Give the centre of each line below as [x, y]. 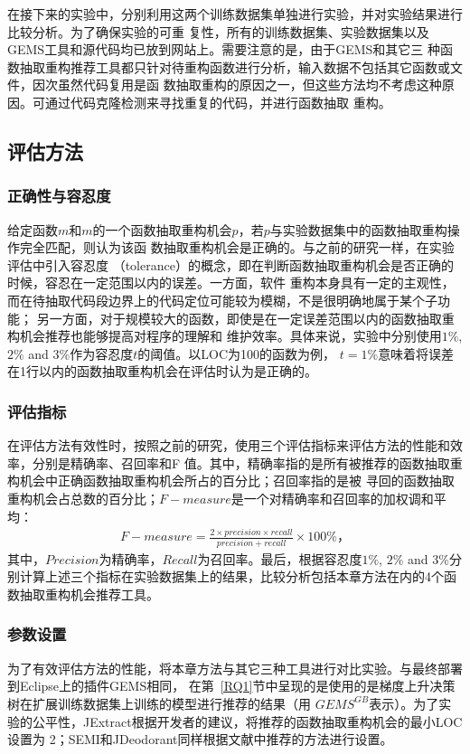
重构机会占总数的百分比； [83, 498]
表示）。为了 [404, 703]
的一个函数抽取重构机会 [162, 229]
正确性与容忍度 [59, 196]
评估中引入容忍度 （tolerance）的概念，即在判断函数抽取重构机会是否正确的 [230, 264]
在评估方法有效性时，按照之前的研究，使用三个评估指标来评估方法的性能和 [229, 445]
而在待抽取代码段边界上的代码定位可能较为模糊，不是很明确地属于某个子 [222, 300]
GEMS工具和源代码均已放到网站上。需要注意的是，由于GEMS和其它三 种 [224, 49]
